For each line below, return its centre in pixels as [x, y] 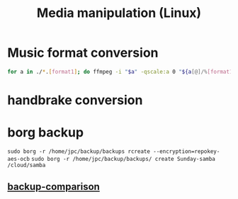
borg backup [45, 133]
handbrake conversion [75, 100]
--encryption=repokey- [187, 151]
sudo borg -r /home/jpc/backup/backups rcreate [79, 151]
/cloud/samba [27, 165]
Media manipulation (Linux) [119, 13]
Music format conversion [83, 53]
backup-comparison [54, 187]
